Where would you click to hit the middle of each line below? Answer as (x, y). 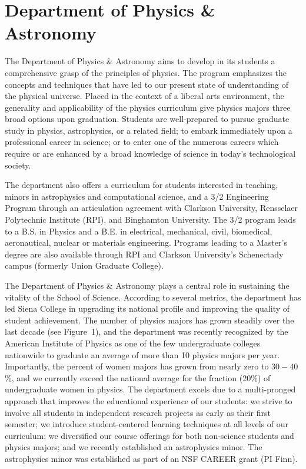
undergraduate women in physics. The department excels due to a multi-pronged (150, 389)
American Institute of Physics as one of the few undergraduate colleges (133, 343)
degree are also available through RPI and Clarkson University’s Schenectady (144, 254)
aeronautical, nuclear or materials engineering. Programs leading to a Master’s (146, 242)
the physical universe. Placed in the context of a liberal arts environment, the (144, 96)
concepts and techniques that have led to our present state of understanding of (147, 84)
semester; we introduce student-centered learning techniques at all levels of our (147, 424)
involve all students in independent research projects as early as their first (138, 412)
